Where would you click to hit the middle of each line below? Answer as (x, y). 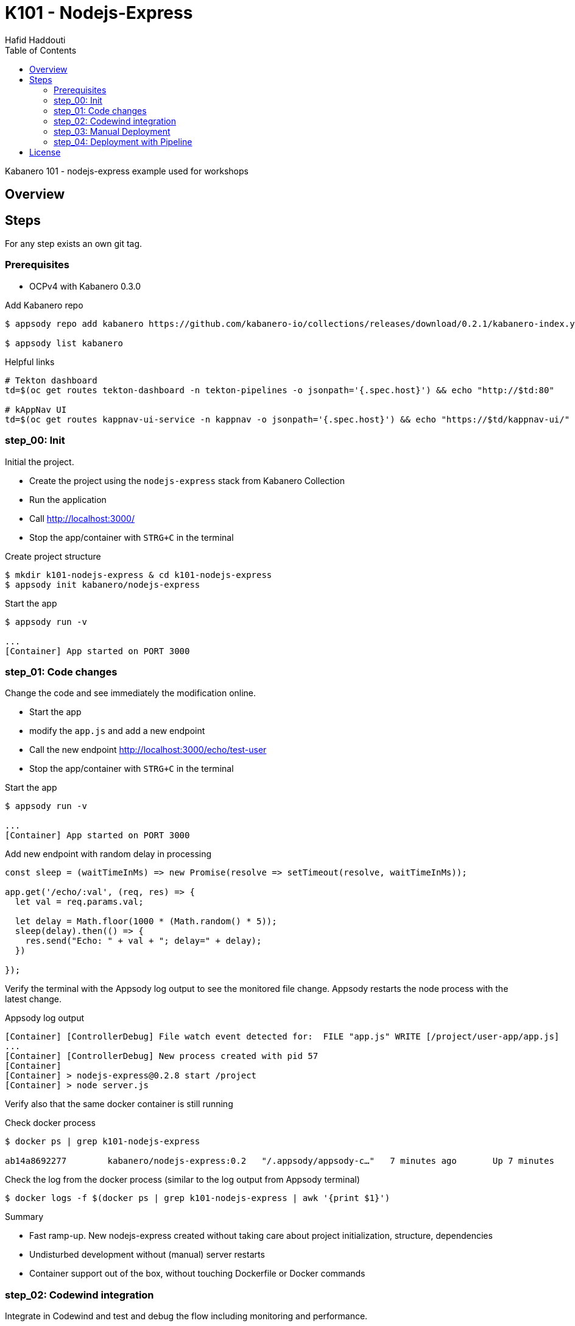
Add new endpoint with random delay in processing (108, 854)
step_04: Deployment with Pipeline (123, 141)
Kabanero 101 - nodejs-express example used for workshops (127, 171)
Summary (24, 1217)
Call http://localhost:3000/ (82, 518)
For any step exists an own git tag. (74, 244)
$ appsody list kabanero (64, 343)
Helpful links (30, 362)
